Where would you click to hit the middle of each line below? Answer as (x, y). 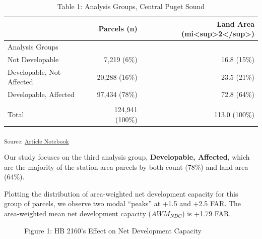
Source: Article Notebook (37, 141)
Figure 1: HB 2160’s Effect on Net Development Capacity (113, 230)
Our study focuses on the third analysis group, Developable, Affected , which (127, 157)
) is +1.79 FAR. (207, 213)
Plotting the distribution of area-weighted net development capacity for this (121, 193)
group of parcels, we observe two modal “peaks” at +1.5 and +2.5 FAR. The (123, 203)
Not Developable (33, 59)
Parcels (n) (118, 29)
